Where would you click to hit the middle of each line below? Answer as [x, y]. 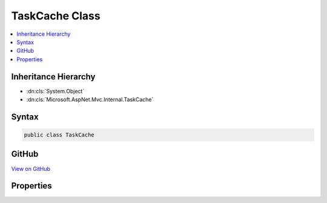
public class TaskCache [59, 135]
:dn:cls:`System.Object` [55, 91]
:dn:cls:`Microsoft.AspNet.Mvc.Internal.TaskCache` [90, 99]
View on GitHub [31, 168]
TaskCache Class [56, 16]
